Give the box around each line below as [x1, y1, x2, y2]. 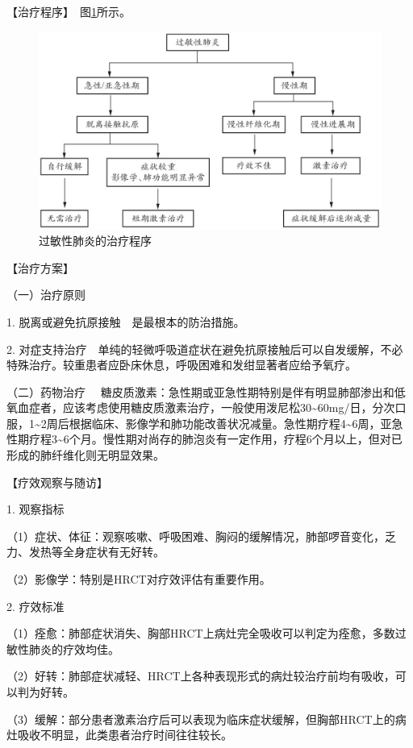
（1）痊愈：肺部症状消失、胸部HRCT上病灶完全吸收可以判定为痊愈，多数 [6, 625, 395, 642]
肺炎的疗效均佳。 [28, 640, 119, 657]
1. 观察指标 [6, 501, 65, 517]
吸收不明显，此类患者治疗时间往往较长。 [17, 726, 232, 743]
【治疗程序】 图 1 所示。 [6, 3, 131, 19]
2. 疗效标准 [6, 597, 65, 614]
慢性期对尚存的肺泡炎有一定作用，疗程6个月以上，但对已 [102, 430, 403, 447]
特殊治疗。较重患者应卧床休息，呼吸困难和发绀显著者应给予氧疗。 [6, 356, 357, 373]
